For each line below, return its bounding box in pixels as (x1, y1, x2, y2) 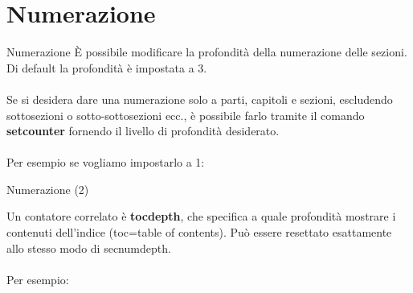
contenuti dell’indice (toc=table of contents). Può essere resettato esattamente (6, 224, 392, 241)
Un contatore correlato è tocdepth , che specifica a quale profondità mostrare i (6, 208, 396, 225)
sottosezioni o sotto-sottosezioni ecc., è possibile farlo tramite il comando (6, 106, 365, 123)
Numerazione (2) (6, 180, 89, 197)
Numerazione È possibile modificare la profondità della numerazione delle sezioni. (6, 43, 407, 60)
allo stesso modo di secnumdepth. (6, 239, 171, 256)
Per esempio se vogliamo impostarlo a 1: (6, 154, 205, 171)
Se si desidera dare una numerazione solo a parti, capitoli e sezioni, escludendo (6, 90, 393, 107)
